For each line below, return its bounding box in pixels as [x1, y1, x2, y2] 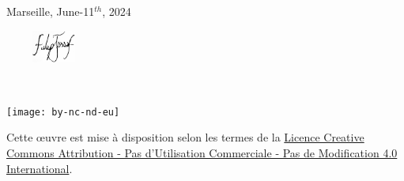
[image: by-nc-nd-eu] [6, 106, 120, 118]
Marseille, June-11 [6, 3, 95, 19]
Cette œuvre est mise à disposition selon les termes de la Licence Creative [6, 129, 364, 145]
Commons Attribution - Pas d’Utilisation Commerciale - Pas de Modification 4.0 [6, 145, 398, 161]
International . [6, 160, 73, 176]
